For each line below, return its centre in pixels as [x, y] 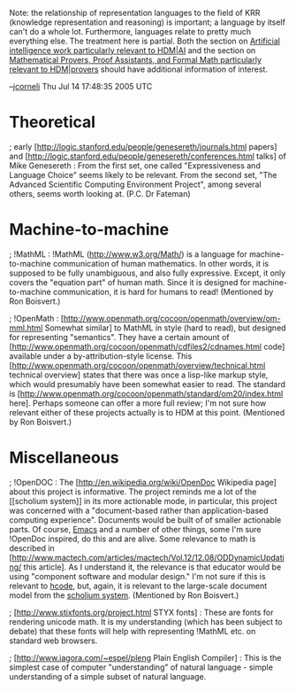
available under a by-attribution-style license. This [101, 356]
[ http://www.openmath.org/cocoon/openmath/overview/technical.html [137, 365]
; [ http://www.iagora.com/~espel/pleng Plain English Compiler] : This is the [145, 657]
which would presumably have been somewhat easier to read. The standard [147, 384]
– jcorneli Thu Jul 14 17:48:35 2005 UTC [81, 86]
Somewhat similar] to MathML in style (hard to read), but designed [165, 328]
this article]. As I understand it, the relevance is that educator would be [152, 567]
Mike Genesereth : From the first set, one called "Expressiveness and [135, 165]
